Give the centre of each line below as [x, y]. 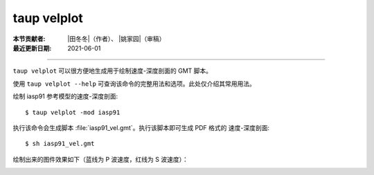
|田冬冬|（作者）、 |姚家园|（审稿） [116, 39]
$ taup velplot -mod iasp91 [73, 112]
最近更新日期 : [32, 48]
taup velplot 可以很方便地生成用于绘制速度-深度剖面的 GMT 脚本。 [113, 71]
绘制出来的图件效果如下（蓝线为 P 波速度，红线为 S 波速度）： [100, 159]
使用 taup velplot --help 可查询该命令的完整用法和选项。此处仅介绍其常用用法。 [134, 84]
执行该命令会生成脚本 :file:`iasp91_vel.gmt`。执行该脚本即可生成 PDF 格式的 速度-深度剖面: [141, 127]
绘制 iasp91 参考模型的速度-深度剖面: [65, 96]
